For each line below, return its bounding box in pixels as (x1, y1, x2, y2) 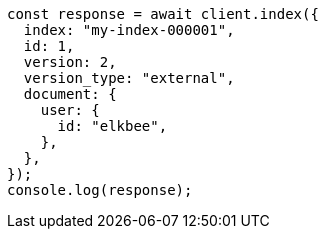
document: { (23, 86, 117, 102)
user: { (40, 102, 100, 118)
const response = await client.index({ (7, 6, 319, 22)
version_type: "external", (23, 70, 235, 86)
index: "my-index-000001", (23, 22, 235, 38)
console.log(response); (7, 182, 193, 198)
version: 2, (23, 54, 117, 70)
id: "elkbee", (57, 118, 168, 134)
